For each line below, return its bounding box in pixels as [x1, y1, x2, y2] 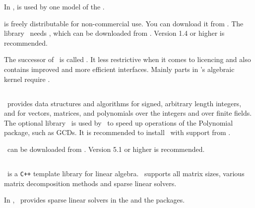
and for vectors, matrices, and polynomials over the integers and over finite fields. [4, 108, 252, 118]
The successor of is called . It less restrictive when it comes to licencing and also [4, 54, 251, 65]
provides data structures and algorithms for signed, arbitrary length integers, [7, 98, 242, 108]
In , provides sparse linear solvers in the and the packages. [4, 195, 185, 205]
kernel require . [4, 73, 50, 84]
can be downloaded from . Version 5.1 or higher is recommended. [7, 143, 205, 154]
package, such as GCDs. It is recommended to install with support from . [4, 127, 231, 138]
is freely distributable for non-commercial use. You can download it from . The [4, 18, 244, 28]
